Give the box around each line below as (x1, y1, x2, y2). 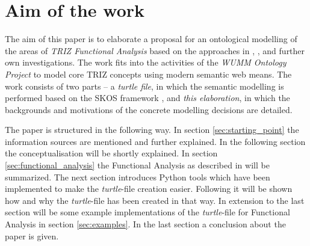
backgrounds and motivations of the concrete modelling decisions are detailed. (5, 103, 293, 115)
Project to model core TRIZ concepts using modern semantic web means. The (5, 67, 292, 80)
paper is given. (5, 229, 59, 242)
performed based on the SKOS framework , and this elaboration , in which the (5, 91, 290, 104)
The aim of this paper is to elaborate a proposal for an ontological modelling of (5, 32, 297, 45)
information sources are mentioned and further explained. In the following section (5, 135, 306, 147)
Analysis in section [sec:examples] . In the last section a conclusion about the (5, 218, 286, 230)
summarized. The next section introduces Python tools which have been (5, 170, 270, 183)
